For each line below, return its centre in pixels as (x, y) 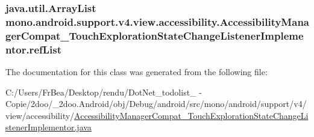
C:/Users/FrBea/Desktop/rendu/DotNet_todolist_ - (104, 92)
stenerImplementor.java (49, 127)
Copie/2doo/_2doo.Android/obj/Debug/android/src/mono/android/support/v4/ (156, 104)
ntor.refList (34, 49)
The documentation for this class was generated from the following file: (137, 71)
